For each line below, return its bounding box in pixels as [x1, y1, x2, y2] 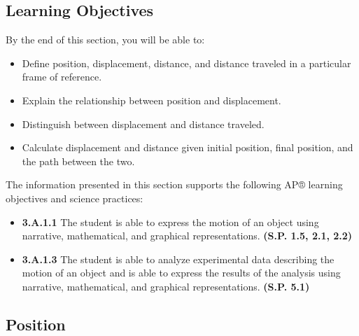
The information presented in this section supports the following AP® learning [6, 177, 343, 192]
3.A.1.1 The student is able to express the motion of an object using [22, 214, 319, 229]
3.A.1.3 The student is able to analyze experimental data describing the [22, 251, 335, 266]
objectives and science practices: [6, 190, 143, 205]
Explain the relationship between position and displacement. [22, 92, 281, 107]
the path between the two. [22, 153, 135, 168]
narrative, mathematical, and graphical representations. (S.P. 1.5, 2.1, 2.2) [22, 228, 353, 243]
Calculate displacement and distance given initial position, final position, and [22, 140, 353, 155]
